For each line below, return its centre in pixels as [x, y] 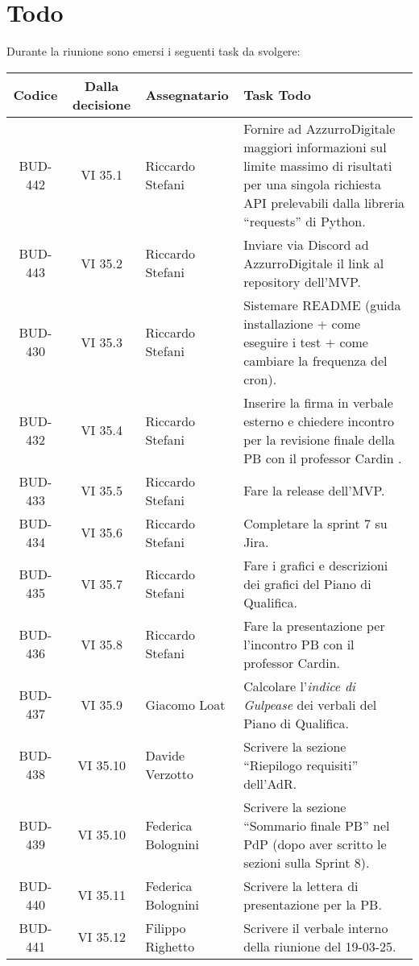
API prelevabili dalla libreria [324, 202]
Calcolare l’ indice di [300, 686]
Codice [35, 95]
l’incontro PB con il [299, 644]
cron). [260, 379]
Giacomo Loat [185, 704]
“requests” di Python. [305, 221]
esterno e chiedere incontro [319, 421]
